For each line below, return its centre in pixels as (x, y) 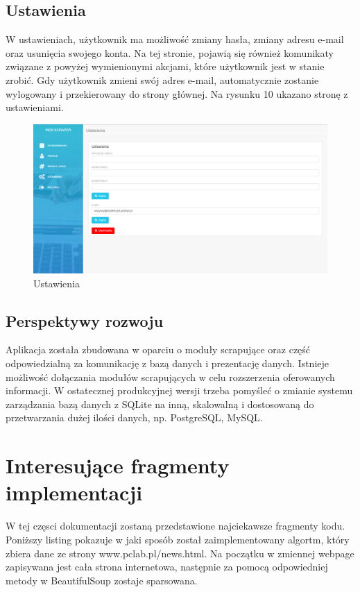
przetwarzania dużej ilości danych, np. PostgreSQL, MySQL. (134, 417)
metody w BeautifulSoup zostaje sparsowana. (102, 580)
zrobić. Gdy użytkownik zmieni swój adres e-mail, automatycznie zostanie (162, 79)
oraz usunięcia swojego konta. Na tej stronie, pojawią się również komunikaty (170, 52)
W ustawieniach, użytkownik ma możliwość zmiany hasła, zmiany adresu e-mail (175, 39)
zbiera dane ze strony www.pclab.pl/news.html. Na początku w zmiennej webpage (180, 553)
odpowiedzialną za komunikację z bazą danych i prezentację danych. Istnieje (167, 363)
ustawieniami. (35, 107)
